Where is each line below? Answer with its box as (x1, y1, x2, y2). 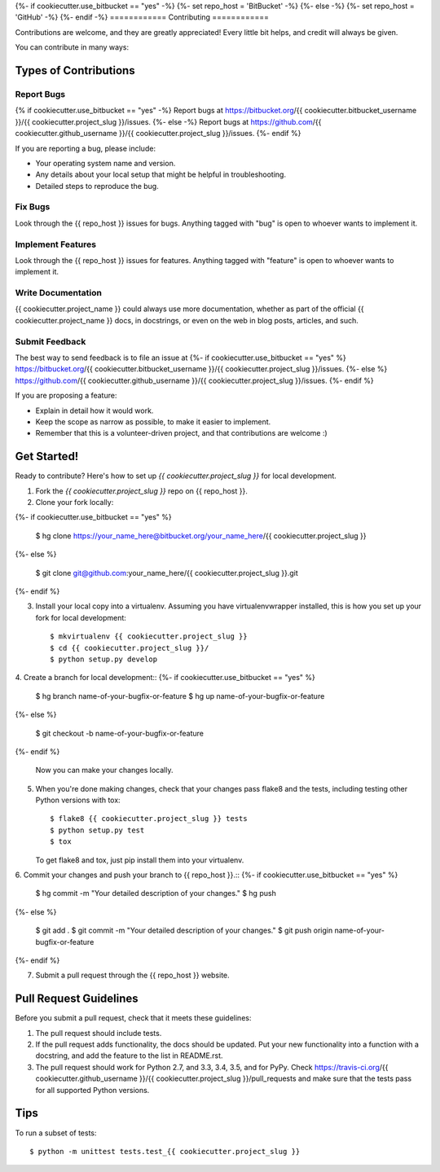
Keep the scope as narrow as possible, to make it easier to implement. (35, 416, 271, 427)
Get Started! (15, 450, 79, 463)
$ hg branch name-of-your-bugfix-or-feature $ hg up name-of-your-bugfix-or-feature (35, 691, 325, 700)
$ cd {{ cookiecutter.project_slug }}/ (50, 643, 209, 652)
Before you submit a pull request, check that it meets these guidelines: (15, 1013, 252, 1023)
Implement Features (15, 239, 97, 250)
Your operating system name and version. (35, 158, 176, 168)
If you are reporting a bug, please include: (15, 143, 156, 153)
